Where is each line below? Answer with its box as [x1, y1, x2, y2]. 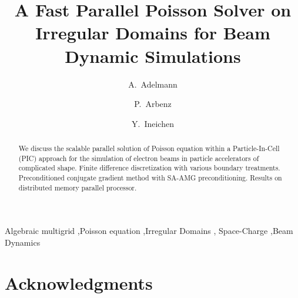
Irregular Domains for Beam [35, 21, 270, 45]
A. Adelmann [128, 78, 178, 90]
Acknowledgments [5, 270, 153, 294]
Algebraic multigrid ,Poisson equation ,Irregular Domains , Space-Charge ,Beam [5, 225, 293, 237]
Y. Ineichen [132, 117, 174, 129]
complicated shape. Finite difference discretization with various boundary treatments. [18, 163, 280, 173]
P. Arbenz [134, 98, 172, 110]
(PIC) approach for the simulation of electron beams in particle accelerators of [18, 153, 259, 163]
